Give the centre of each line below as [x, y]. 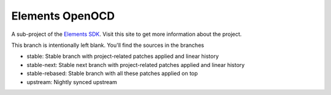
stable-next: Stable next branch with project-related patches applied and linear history [136, 65]
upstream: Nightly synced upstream [72, 82]
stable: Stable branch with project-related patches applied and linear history [123, 56]
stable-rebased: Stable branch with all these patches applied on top [112, 74]
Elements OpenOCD [63, 16]
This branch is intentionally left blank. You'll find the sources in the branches [108, 45]
